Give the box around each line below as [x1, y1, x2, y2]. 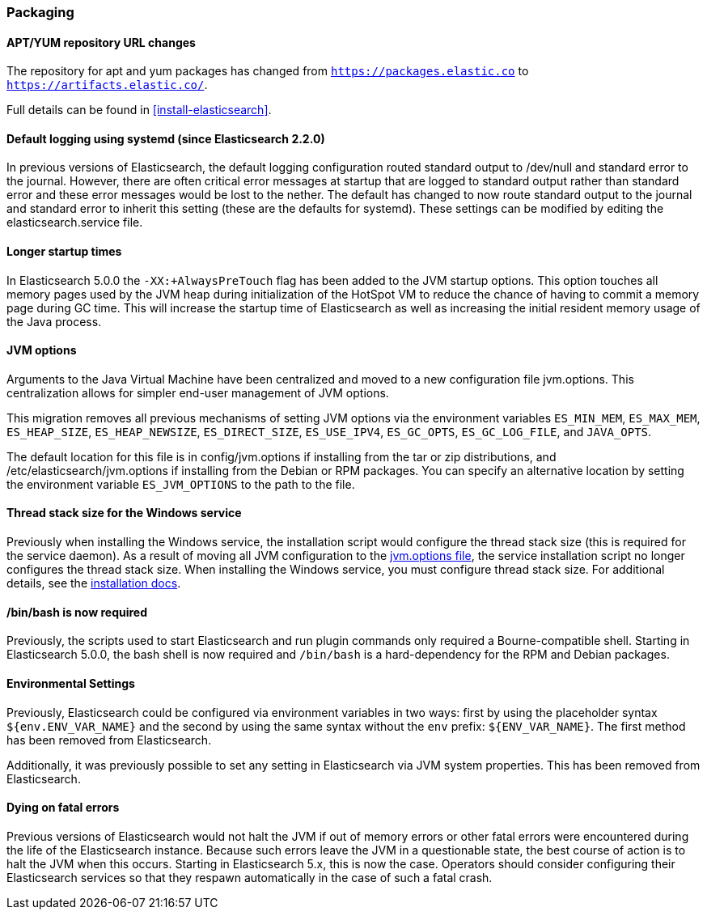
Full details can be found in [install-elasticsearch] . [6, 103, 272, 117]
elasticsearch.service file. [6, 215, 143, 230]
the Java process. [6, 314, 102, 329]
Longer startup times [6, 244, 122, 259]
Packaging [6, 4, 74, 20]
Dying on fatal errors [6, 800, 120, 815]
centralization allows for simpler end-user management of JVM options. [6, 385, 389, 400]
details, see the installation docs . [6, 576, 181, 591]
